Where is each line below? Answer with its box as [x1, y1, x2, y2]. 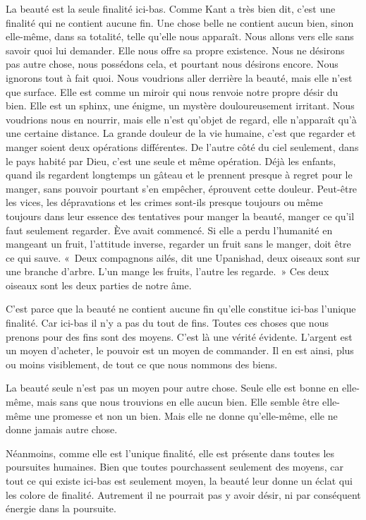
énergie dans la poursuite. [6, 501, 116, 516]
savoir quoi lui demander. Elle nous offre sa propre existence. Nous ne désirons [6, 42, 345, 57]
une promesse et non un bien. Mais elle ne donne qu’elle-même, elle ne [34, 408, 338, 423]
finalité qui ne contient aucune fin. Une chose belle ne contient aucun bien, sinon [6, 15, 354, 30]
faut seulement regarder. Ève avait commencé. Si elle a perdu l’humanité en [6, 222, 333, 237]
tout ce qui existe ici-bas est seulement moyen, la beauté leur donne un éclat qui [6, 473, 353, 488]
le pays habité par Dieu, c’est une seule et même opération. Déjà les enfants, [6, 153, 336, 168]
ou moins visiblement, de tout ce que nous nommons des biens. [6, 356, 278, 371]
